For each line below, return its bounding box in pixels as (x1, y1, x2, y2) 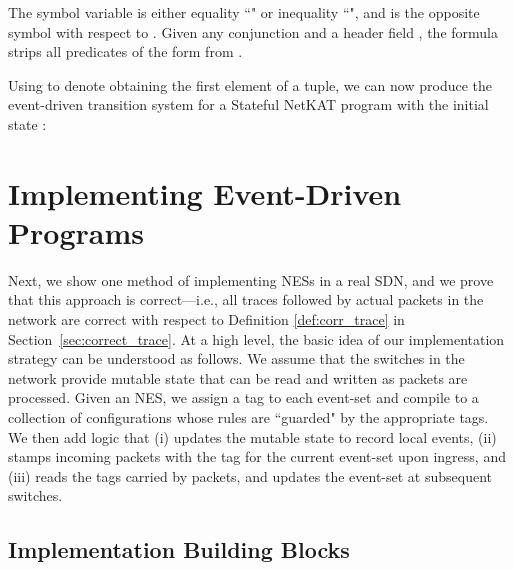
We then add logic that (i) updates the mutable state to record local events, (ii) (8, 426, 497, 447)
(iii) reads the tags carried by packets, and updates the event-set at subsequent (8, 465, 493, 486)
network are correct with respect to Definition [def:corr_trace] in (8, 309, 405, 330)
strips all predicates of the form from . (8, 41, 243, 62)
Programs (8, 211, 144, 252)
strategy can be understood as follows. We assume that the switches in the (8, 348, 465, 369)
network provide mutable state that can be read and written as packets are (8, 367, 468, 388)
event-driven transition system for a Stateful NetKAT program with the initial (8, 94, 489, 115)
